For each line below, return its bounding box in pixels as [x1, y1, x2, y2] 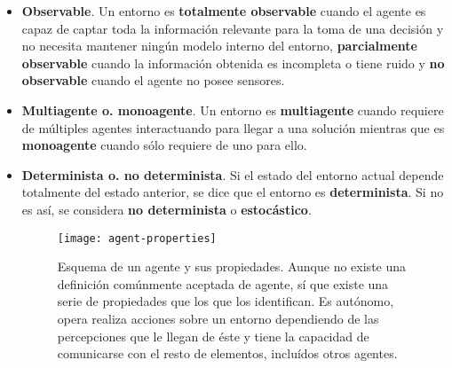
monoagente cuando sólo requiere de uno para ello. [21, 136, 307, 154]
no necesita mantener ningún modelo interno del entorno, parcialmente [21, 36, 417, 55]
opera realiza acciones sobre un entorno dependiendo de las [57, 309, 379, 327]
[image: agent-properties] [57, 231, 217, 245]
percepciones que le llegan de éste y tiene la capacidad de [57, 326, 369, 345]
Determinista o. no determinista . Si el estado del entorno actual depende [21, 165, 444, 184]
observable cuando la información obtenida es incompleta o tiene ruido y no [21, 53, 445, 72]
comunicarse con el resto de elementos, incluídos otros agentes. [57, 344, 398, 363]
